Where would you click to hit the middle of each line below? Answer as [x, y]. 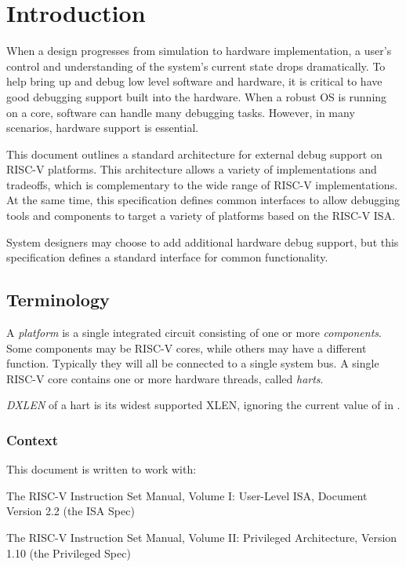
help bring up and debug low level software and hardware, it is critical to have [194, 81]
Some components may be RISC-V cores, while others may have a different [187, 348]
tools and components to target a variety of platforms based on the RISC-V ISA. [201, 216]
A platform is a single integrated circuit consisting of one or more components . [194, 333]
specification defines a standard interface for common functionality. [167, 257]
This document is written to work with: [101, 469]
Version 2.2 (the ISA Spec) [71, 511]
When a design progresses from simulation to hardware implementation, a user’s [199, 51]
